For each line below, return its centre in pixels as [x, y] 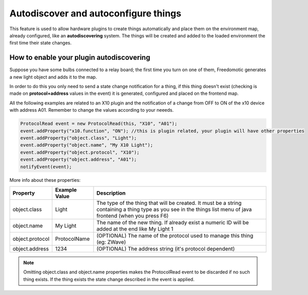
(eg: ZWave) [111, 242]
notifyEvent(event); [46, 167]
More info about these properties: [45, 180]
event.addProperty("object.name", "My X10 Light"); [87, 145]
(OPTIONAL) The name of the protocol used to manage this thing [175, 236]
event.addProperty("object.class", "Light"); [79, 138]
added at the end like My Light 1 [135, 229]
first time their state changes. [41, 43]
